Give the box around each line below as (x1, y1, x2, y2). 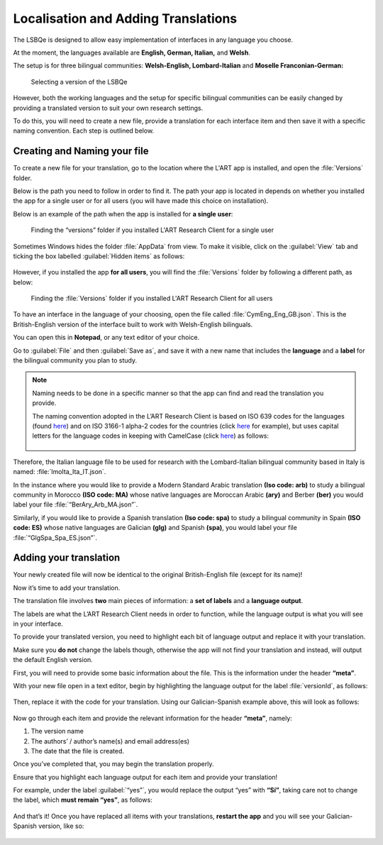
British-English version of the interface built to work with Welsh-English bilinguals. (13, 320, 253, 328)
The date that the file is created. (30, 746, 124, 755)
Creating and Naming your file (13, 145, 149, 158)
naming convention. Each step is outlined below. (13, 126, 155, 135)
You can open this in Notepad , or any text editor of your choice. (13, 333, 200, 342)
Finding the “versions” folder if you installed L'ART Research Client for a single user (30, 226, 274, 234)
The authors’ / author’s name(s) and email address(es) (30, 736, 190, 745)
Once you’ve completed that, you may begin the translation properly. (13, 760, 214, 768)
